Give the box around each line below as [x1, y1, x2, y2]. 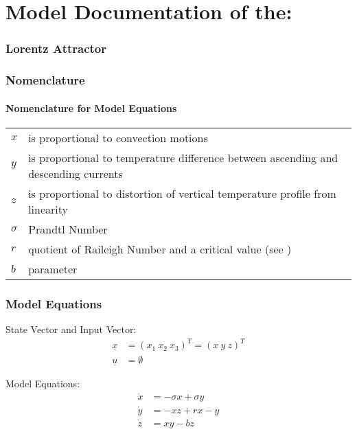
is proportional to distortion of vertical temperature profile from [28, 185, 336, 201]
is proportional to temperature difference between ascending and [28, 149, 338, 165]
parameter [28, 260, 78, 277]
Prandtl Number [28, 220, 108, 237]
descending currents [28, 165, 123, 181]
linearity [28, 201, 68, 217]
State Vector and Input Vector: [5, 322, 137, 336]
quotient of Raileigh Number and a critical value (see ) [28, 240, 292, 257]
